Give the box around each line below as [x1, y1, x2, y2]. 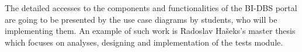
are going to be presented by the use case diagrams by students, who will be [5, 13, 277, 25]
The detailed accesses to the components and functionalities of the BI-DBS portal [5, 2, 297, 13]
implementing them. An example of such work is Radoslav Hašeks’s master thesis [5, 25, 296, 37]
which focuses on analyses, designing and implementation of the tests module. [5, 36, 283, 48]
